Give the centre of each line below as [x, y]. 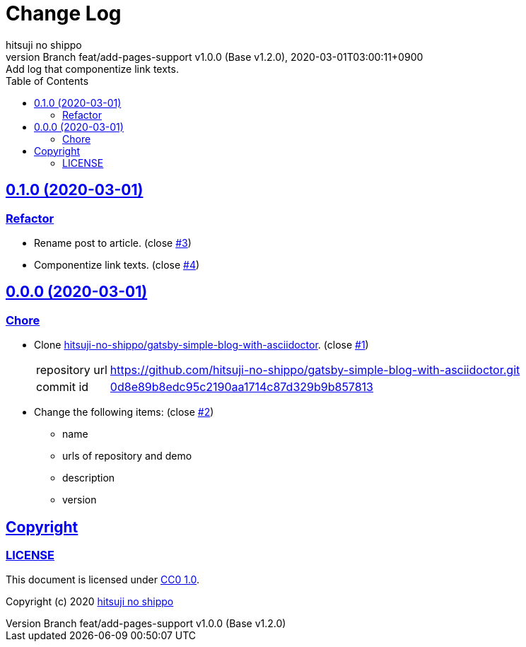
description [89, 478]
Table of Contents [47, 81]
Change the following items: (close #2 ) [124, 412]
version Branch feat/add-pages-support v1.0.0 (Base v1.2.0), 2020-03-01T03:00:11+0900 [215, 57]
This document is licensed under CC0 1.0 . [103, 580]
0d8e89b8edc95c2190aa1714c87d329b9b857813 [241, 387]
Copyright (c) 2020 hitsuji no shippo [90, 602]
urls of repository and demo [127, 456]
